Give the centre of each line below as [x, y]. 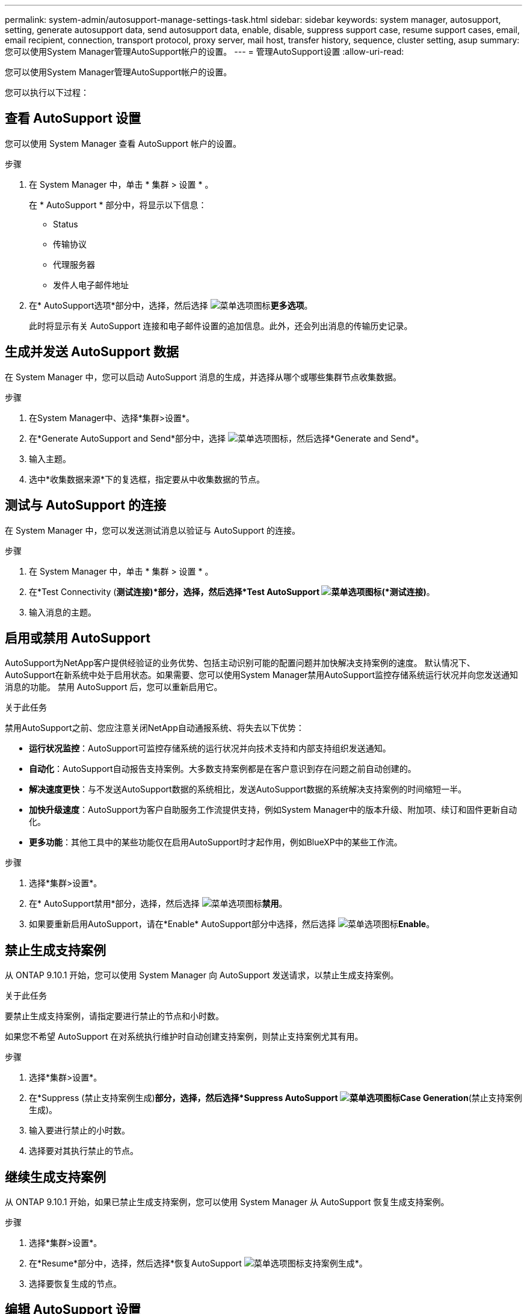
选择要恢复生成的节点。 [75, 1284]
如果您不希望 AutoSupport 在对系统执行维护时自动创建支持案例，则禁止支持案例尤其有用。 [184, 1037]
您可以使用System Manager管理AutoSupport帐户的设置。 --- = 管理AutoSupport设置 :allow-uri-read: [205, 51]
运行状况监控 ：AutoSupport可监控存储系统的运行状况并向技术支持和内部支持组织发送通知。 [210, 748]
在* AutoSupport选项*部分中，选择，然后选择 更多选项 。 [171, 305]
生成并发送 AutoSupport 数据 [92, 352]
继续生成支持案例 [55, 1177]
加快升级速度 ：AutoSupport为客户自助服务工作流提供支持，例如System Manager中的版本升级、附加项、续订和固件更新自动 [273, 810]
